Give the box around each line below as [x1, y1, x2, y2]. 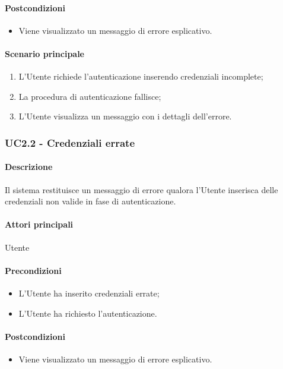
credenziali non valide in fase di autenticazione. [5, 195, 176, 207]
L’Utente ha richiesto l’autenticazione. [18, 307, 157, 319]
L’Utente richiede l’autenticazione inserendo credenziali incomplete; [18, 70, 263, 83]
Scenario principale [5, 47, 84, 59]
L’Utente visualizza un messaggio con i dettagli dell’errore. [18, 110, 232, 122]
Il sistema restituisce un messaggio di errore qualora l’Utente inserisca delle [5, 183, 278, 195]
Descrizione [5, 160, 53, 173]
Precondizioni [5, 264, 62, 276]
